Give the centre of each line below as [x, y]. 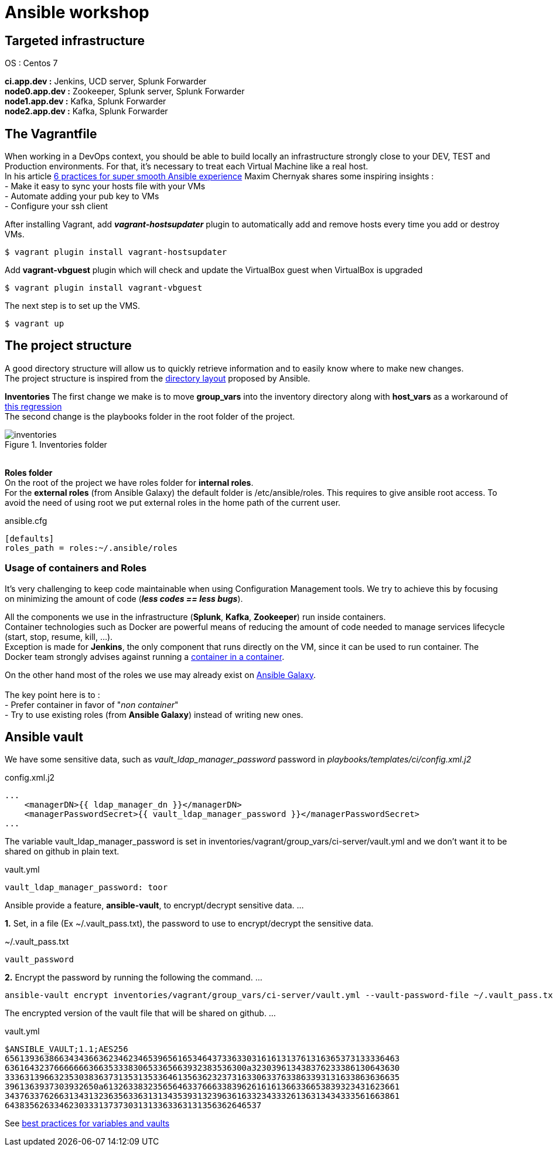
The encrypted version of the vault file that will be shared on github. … [140, 1013]
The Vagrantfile [51, 134]
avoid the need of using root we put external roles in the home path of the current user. [173, 502]
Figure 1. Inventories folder [56, 444]
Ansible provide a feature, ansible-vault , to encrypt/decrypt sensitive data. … [154, 905]
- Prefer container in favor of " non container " [92, 704]
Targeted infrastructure [75, 40]
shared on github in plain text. [62, 852]
